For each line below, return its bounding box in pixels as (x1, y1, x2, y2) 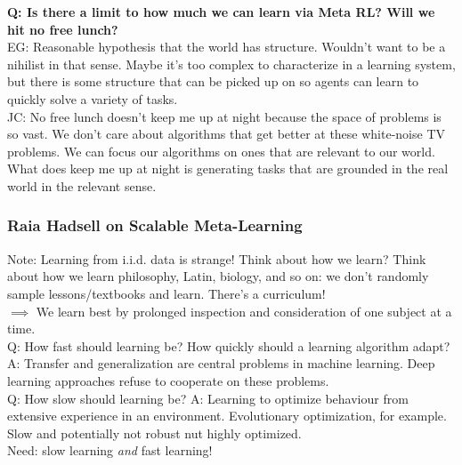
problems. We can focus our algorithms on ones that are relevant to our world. (7, 141, 435, 160)
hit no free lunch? (7, 20, 118, 38)
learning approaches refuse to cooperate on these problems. (7, 371, 329, 389)
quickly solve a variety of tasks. (7, 89, 178, 108)
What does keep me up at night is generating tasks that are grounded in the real (7, 159, 449, 178)
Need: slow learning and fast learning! (7, 441, 213, 460)
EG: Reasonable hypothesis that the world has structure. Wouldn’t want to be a (7, 37, 446, 56)
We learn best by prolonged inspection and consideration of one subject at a (36, 301, 452, 320)
